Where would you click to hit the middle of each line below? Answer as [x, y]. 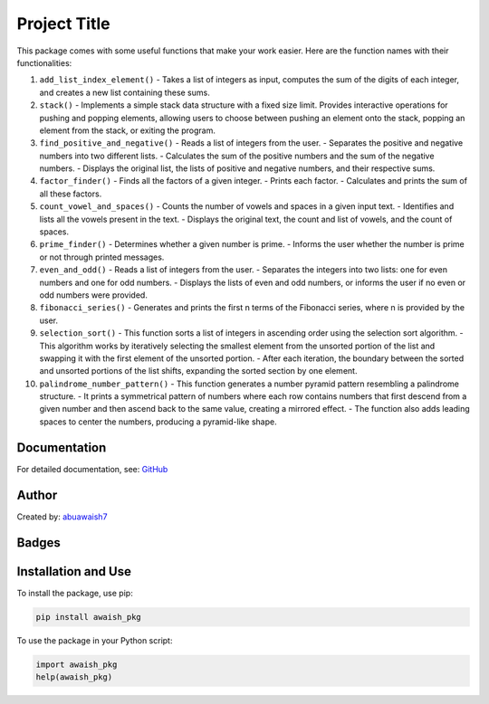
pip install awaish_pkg [89, 617]
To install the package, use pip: [75, 593]
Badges [38, 542]
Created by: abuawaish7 [62, 517]
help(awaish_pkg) [74, 677]
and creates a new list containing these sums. [125, 92]
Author [37, 495]
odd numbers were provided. [94, 295]
